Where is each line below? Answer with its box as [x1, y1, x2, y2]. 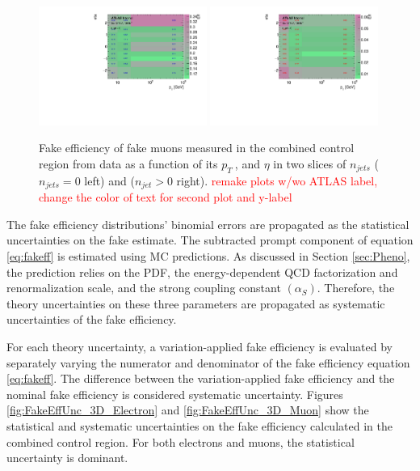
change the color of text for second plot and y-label [39, 189, 292, 206]
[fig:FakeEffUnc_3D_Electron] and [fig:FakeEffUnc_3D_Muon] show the [6, 401, 369, 418]
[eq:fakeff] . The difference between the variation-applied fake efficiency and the [6, 370, 395, 387]
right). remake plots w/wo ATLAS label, [176, 172, 378, 189]
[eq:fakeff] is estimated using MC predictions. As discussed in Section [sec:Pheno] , [6, 248, 410, 265]
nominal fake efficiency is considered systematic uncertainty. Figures [6, 385, 343, 402]
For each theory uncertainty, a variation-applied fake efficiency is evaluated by [6, 338, 393, 354]
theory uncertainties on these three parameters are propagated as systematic [6, 295, 385, 312]
